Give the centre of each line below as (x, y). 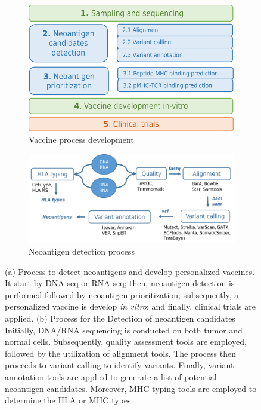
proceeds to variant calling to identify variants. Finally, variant (119, 365)
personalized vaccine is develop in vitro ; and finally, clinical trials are (130, 306)
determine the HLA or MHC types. (69, 400)
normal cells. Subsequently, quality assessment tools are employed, (126, 342)
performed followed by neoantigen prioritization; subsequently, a (122, 294)
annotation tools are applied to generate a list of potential (111, 377)
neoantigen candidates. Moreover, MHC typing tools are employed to (131, 388)
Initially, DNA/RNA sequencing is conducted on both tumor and (124, 330)
